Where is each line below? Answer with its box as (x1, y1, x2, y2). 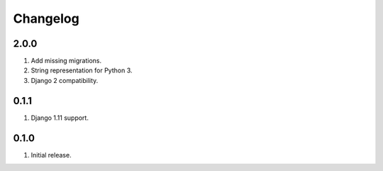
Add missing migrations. (30, 57, 102, 65)
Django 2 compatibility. (30, 76, 99, 84)
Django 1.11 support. (30, 114, 89, 122)
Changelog (13, 11, 79, 26)
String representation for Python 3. (30, 66, 133, 75)
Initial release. (30, 150, 72, 159)
